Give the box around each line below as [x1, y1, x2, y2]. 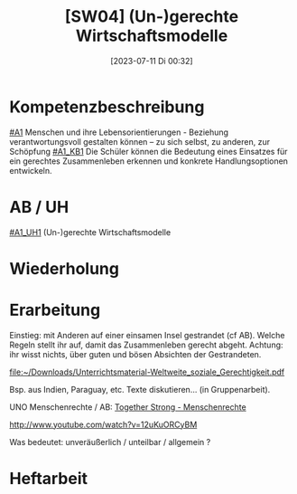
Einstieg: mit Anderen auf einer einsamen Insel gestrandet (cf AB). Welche [9, 329, 285, 340]
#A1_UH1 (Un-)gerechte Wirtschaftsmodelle [9, 226, 172, 237]
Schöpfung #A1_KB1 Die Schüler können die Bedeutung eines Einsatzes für [9, 146, 288, 157]
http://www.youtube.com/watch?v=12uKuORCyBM [9, 419, 198, 430]
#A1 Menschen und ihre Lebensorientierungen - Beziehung [9, 127, 228, 138]
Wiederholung [9, 258, 120, 279]
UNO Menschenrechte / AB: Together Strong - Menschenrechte [9, 401, 246, 413]
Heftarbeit [9, 468, 88, 489]
